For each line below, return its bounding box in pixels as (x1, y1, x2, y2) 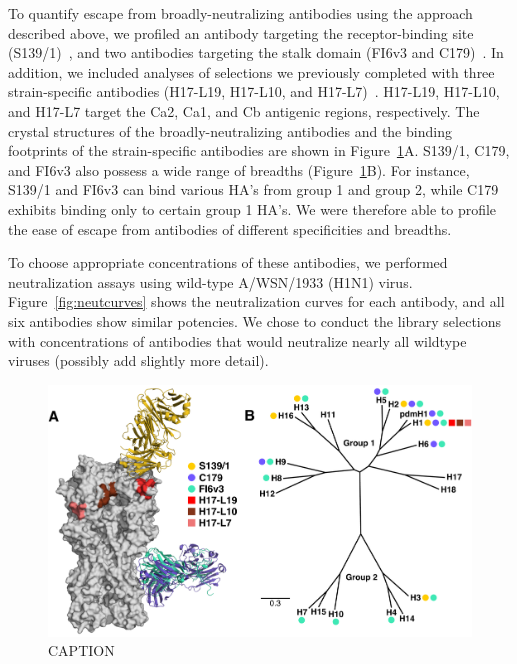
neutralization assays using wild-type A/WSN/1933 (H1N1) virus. (8, 271, 413, 292)
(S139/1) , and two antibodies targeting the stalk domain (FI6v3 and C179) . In (8, 42, 504, 63)
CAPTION (48, 640, 115, 661)
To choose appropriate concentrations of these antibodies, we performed (8, 252, 448, 273)
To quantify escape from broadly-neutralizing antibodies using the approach (8, 3, 473, 23)
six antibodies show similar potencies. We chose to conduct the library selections (8, 310, 502, 331)
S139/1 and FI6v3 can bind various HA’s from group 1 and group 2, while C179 (8, 179, 499, 200)
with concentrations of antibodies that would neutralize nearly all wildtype (8, 330, 467, 351)
